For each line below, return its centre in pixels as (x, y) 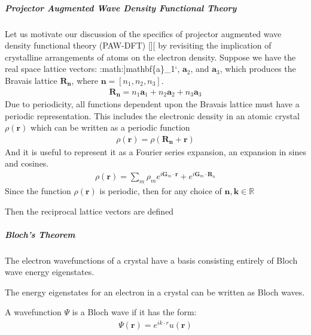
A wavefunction (33, 312)
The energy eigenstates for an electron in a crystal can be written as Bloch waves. (155, 292)
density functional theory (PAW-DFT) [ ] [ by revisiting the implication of (138, 45)
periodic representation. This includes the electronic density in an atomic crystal (152, 115)
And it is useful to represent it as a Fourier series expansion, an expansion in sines (155, 151)
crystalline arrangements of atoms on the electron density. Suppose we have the (150, 57)
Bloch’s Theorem (40, 234)
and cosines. (27, 163)
